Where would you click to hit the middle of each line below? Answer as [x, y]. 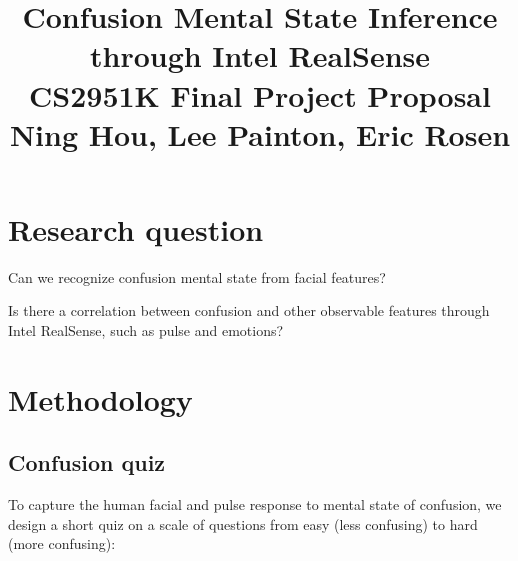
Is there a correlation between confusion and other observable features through [249, 310]
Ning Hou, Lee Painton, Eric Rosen [260, 133]
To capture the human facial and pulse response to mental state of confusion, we [255, 504]
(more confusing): [62, 543]
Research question [136, 228]
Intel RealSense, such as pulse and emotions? [146, 330]
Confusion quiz [87, 462]
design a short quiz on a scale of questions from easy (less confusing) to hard [243, 523]
